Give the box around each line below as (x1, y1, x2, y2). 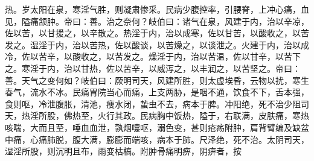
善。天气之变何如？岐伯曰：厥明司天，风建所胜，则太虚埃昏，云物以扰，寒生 (5, 74, 309, 86)
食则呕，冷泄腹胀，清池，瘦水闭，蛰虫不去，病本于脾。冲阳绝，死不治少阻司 (5, 97, 309, 110)
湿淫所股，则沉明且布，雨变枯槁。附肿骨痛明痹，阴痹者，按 (5, 145, 242, 157)
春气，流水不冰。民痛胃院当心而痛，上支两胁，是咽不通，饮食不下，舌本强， (5, 86, 309, 98)
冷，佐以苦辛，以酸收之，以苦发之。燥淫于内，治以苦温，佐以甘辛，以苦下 (5, 50, 301, 63)
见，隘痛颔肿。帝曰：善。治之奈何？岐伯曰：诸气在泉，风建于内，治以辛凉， (5, 14, 309, 27)
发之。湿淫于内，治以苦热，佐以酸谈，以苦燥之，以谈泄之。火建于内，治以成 (5, 38, 309, 51)
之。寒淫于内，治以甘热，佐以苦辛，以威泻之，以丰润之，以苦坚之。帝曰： (5, 62, 301, 74)
